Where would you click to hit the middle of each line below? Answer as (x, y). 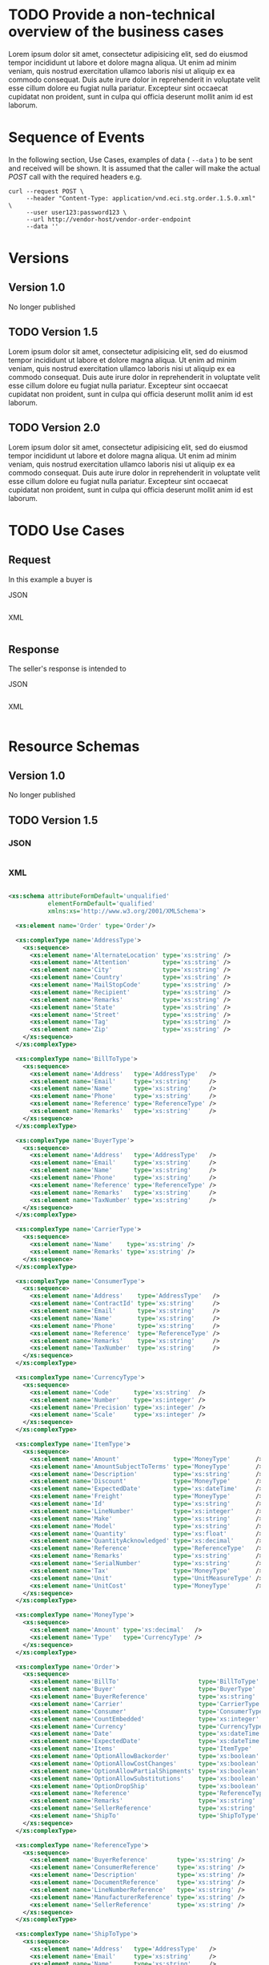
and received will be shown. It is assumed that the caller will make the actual (134, 168)
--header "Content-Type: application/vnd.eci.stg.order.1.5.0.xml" (141, 198)
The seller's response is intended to (67, 669)
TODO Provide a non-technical (112, 15)
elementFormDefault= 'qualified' (102, 904)
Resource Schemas (74, 746)
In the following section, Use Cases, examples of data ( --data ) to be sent (131, 159)
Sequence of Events (77, 137)
